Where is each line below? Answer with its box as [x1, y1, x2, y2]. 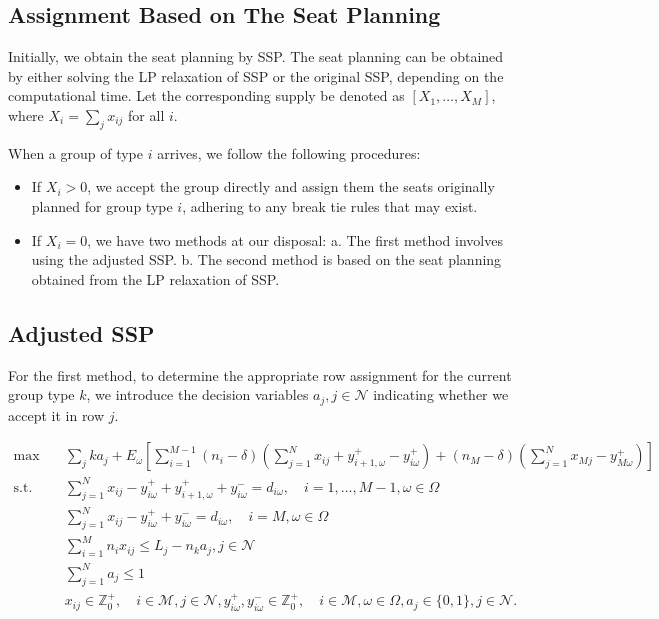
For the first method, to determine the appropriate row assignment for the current [8, 364, 512, 385]
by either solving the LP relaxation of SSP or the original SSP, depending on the [8, 65, 504, 86]
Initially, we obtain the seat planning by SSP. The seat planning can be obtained [8, 46, 504, 67]
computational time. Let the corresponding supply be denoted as [8, 85, 405, 106]
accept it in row [8, 404, 105, 425]
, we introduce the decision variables [86, 384, 309, 405]
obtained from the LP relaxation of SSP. [31, 268, 280, 289]
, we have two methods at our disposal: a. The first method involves [87, 229, 503, 250]
